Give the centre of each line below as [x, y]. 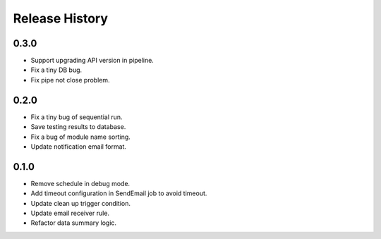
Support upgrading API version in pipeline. [92, 61]
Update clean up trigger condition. [80, 203]
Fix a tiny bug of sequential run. [77, 117]
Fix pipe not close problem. [70, 80]
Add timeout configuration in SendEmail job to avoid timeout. [119, 193]
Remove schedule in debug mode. [80, 183]
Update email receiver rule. [70, 213]
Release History [61, 18]
